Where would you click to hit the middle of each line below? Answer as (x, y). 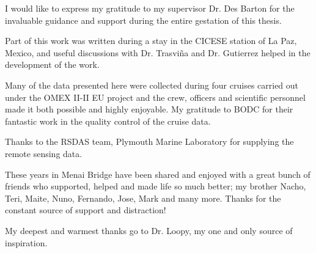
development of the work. (52, 64)
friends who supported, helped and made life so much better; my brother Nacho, (156, 186)
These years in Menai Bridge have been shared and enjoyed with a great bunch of (158, 174)
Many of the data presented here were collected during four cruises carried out (152, 85)
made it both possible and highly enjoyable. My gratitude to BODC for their (149, 109)
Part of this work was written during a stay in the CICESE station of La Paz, (151, 41)
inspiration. (26, 242)
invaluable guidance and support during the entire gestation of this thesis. (143, 20)
